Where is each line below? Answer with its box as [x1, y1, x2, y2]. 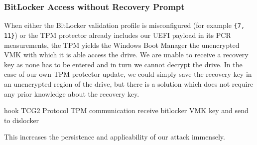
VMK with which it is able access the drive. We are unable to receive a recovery [4, 49, 249, 60]
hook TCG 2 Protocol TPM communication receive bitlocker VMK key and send [4, 105, 249, 116]
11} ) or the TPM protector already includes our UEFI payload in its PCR [4, 29, 231, 40]
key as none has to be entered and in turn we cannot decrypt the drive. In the [4, 59, 243, 69]
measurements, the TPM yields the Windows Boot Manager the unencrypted [4, 39, 240, 50]
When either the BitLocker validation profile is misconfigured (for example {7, [4, 20, 245, 30]
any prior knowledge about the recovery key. [4, 88, 139, 99]
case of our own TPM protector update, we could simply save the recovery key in [4, 69, 252, 79]
